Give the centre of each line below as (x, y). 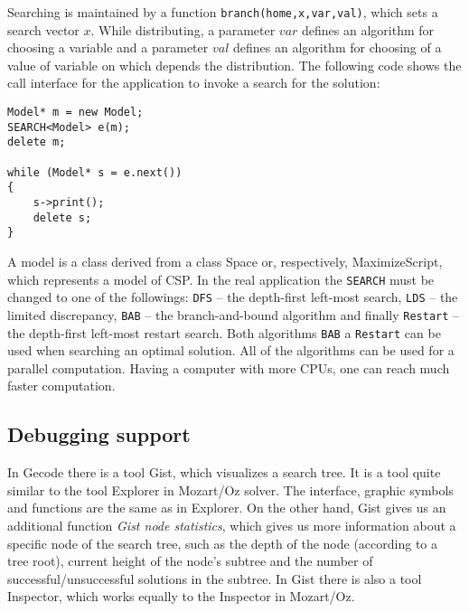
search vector (43, 29)
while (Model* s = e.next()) (95, 172)
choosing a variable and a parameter (108, 47)
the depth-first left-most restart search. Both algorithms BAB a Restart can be (224, 332)
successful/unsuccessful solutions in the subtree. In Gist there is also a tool (215, 578)
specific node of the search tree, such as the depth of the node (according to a (222, 543)
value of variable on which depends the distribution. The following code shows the (234, 65)
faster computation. (61, 386)
